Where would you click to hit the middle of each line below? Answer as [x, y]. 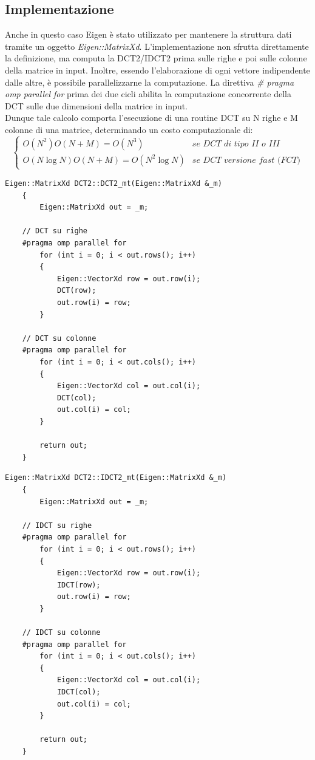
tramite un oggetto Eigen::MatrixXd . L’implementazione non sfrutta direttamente [157, 46]
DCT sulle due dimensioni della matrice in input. [97, 105]
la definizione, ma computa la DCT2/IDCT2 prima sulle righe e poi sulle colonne [156, 58]
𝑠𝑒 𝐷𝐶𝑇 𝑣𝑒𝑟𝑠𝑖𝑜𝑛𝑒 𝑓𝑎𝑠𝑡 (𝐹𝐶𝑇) [246, 160]
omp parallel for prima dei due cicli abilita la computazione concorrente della [148, 94]
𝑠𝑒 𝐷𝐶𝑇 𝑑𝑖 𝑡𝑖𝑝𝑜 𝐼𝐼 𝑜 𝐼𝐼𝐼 [236, 144]
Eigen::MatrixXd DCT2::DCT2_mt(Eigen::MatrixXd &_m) [113, 184]
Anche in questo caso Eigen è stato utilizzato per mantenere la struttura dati [148, 34]
